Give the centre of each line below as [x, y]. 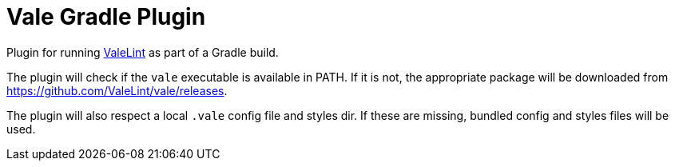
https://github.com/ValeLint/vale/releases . [117, 90]
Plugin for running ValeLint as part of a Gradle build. [143, 52]
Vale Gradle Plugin [106, 17]
